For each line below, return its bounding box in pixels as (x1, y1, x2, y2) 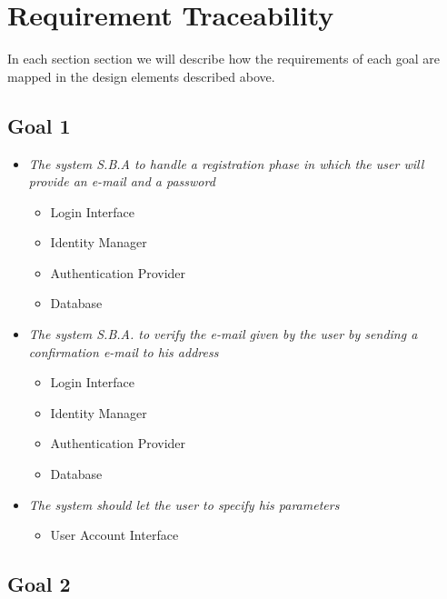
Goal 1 (7, 111, 71, 139)
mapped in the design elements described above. (7, 66, 275, 85)
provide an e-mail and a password (28, 172, 215, 191)
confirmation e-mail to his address (28, 342, 219, 361)
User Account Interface (50, 525, 179, 544)
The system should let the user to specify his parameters (28, 494, 340, 514)
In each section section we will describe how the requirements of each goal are (7, 49, 440, 68)
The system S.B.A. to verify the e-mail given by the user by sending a (28, 324, 418, 344)
